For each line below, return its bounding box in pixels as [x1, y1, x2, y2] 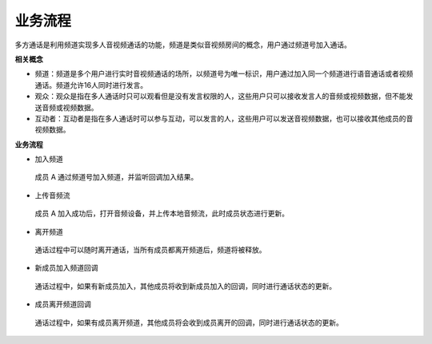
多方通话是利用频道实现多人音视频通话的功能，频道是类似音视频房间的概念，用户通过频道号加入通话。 [14, 40, 351, 49]
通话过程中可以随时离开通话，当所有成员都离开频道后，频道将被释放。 [34, 245, 266, 255]
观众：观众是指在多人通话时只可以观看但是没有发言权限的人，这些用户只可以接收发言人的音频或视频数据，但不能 [34, 92, 406, 101]
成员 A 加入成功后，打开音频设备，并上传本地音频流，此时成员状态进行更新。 [34, 208, 290, 219]
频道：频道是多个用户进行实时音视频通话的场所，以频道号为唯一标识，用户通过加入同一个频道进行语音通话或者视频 [34, 69, 414, 79]
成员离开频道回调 [34, 300, 91, 309]
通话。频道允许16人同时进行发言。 [34, 80, 148, 89]
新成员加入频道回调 [34, 263, 98, 273]
